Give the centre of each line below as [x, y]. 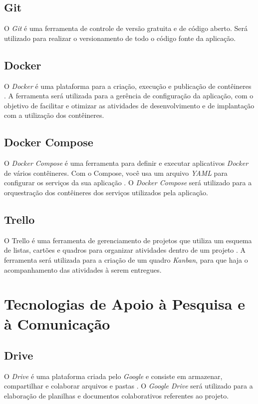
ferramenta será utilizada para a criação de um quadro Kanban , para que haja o [126, 259]
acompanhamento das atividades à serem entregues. [83, 269]
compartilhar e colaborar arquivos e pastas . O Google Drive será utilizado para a [129, 386]
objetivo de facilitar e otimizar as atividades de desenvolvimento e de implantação [129, 105]
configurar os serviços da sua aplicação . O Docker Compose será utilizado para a [128, 183]
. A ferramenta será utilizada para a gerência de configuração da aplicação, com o [129, 96]
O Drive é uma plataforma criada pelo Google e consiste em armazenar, [113, 376]
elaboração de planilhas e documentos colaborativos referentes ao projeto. [117, 396]
